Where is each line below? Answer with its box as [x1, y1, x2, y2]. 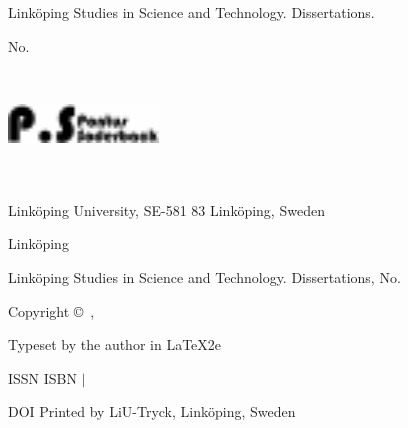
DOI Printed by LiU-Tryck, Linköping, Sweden [8, 401, 296, 422]
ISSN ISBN [8, 367, 78, 388]
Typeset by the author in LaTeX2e [8, 334, 222, 355]
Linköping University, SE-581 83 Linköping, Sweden [8, 199, 325, 220]
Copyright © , [8, 300, 95, 321]
